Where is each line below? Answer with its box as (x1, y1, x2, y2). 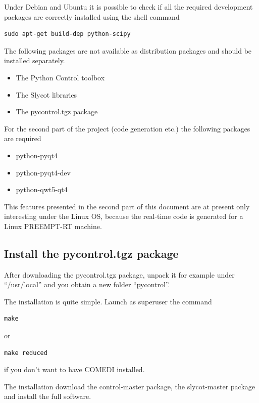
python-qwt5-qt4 (16, 184, 68, 195)
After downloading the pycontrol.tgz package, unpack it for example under (4, 269, 235, 280)
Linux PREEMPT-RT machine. (4, 220, 102, 231)
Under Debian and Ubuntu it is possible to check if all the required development (4, 2, 253, 12)
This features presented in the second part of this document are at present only (4, 201, 250, 211)
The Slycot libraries (16, 89, 77, 100)
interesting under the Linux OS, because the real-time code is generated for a (4, 211, 243, 221)
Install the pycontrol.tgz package (4, 245, 179, 261)
